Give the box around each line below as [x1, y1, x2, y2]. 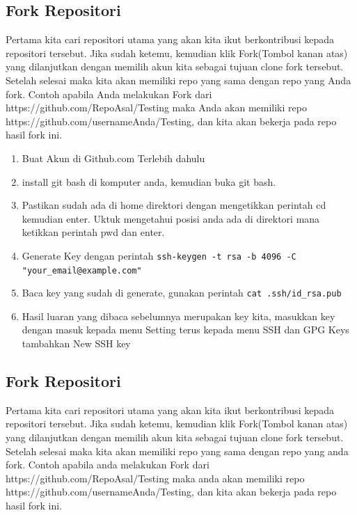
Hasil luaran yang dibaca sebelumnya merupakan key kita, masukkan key [22, 308, 335, 323]
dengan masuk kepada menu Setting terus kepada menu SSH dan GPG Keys [22, 322, 349, 337]
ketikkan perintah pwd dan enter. [22, 225, 165, 239]
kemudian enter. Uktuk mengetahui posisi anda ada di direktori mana [22, 211, 320, 225]
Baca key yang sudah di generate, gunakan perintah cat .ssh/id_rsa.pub [22, 285, 342, 300]
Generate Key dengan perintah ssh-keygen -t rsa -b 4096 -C [22, 248, 296, 262]
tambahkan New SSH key [22, 336, 131, 351]
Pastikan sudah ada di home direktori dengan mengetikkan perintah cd [22, 198, 326, 212]
